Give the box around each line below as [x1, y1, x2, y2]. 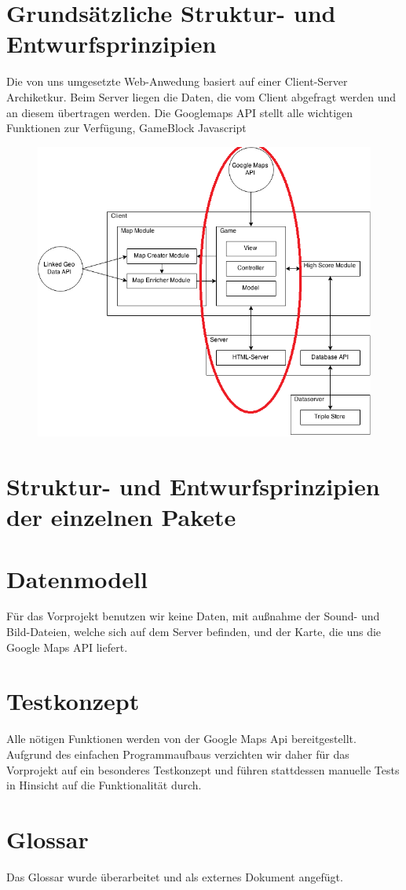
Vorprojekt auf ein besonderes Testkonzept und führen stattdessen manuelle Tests [6, 761, 400, 778]
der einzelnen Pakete [6, 501, 236, 533]
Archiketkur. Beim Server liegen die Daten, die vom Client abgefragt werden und [6, 88, 397, 105]
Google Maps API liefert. [6, 638, 128, 655]
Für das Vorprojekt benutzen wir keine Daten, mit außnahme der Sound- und [6, 608, 380, 624]
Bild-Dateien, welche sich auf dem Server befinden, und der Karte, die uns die [6, 623, 382, 640]
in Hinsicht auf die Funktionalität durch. [6, 777, 202, 793]
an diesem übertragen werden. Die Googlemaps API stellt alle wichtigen [6, 104, 353, 120]
